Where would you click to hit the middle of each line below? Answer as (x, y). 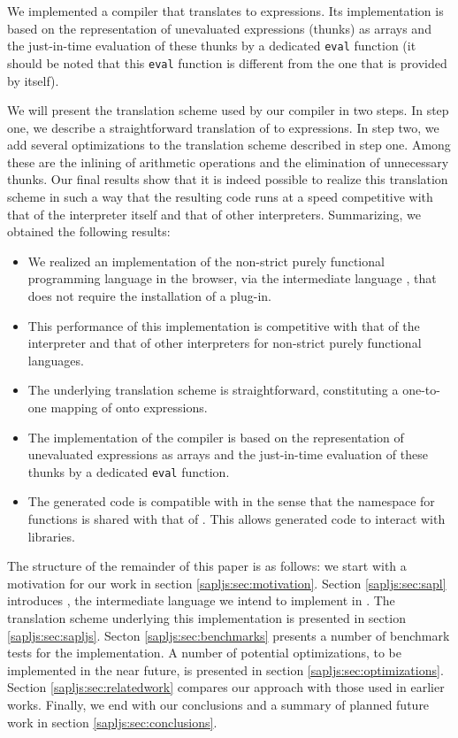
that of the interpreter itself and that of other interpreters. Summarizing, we (214, 214)
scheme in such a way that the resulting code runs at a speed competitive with (220, 197)
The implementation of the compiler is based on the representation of (216, 437)
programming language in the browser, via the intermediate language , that (232, 278)
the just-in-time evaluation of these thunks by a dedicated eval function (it (212, 46)
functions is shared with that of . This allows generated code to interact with (237, 519)
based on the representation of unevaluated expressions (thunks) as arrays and (219, 28)
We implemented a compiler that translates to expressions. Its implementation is (225, 11)
